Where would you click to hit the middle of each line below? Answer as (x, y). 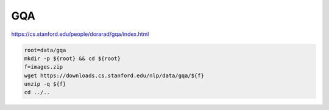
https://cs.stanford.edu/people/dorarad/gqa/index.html (80, 34)
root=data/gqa (45, 50)
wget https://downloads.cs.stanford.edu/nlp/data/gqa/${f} (114, 75)
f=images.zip (44, 67)
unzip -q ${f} (45, 84)
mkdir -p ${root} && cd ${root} (73, 58)
